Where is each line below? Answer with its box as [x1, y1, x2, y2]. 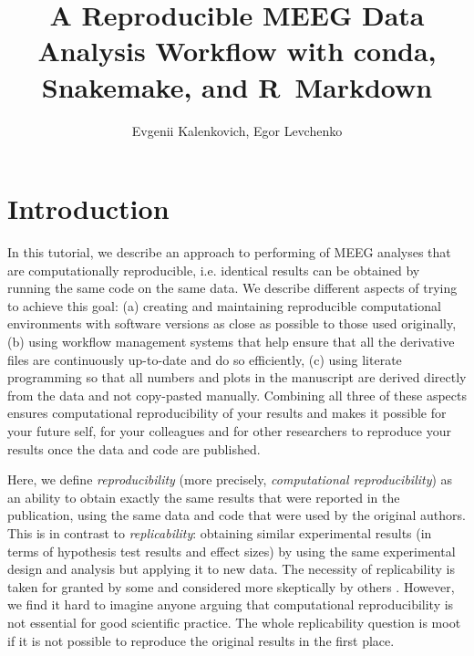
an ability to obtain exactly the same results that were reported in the [7, 487, 400, 506]
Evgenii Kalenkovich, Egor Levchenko [131, 120, 343, 140]
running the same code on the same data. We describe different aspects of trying [7, 278, 458, 297]
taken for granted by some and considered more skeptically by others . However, [7, 577, 455, 596]
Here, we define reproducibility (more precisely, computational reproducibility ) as [7, 470, 453, 489]
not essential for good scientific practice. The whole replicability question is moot [7, 612, 461, 631]
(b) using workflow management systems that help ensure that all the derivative [7, 332, 455, 350]
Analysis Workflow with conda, [37, 32, 437, 69]
